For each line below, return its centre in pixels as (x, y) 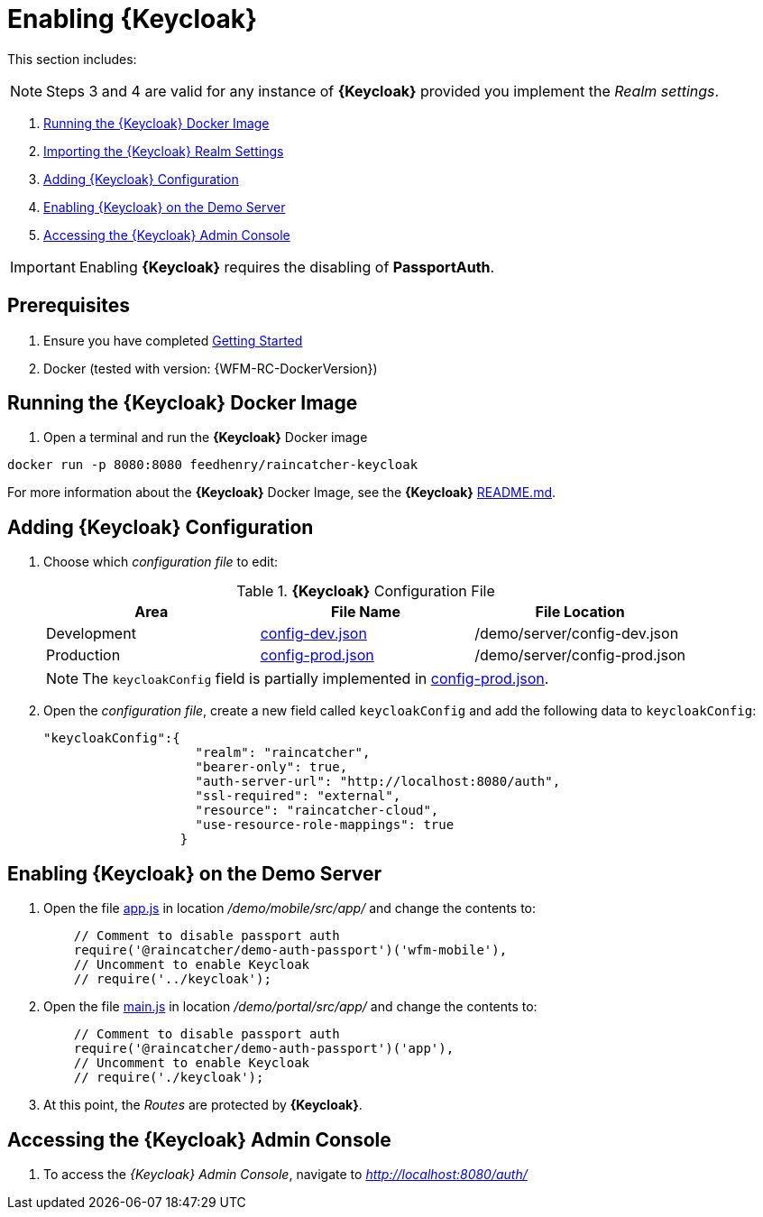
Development (91, 634)
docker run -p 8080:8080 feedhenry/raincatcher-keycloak (213, 465)
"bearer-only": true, (271, 767)
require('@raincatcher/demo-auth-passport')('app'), (264, 1049)
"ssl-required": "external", (298, 796)
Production (83, 655)
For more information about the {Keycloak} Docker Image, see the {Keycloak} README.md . (282, 493)
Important (43, 267)
